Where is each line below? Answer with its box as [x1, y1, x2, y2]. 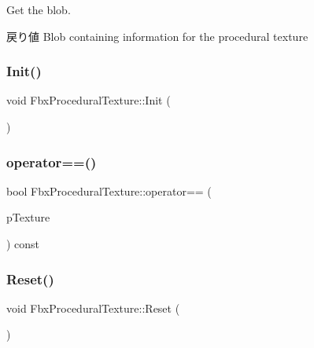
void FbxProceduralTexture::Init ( [6, 92, 171, 108]
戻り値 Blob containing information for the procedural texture [6, 27, 308, 44]
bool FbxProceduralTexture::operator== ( [6, 182, 212, 199]
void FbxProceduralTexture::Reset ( [6, 299, 180, 316]
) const [6, 236, 40, 251]
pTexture [6, 209, 50, 225]
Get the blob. [6, 2, 71, 17]
